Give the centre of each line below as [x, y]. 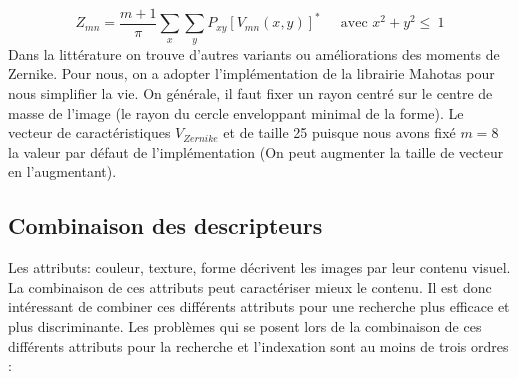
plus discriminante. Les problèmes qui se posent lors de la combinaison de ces [245, 326]
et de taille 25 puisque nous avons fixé [339, 132]
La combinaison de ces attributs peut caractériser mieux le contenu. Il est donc [250, 286]
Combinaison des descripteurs [165, 225]
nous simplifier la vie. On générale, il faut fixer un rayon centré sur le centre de [250, 93]
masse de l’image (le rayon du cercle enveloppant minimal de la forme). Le [236, 112]
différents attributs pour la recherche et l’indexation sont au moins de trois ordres [258, 345]
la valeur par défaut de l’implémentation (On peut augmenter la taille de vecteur [256, 151]
